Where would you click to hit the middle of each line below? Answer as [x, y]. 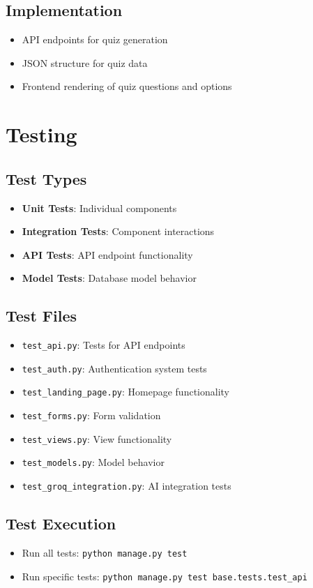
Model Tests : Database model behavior [109, 278]
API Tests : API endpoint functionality [107, 254]
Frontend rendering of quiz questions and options [127, 86]
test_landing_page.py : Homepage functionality [125, 392]
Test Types [46, 178]
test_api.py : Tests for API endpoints [104, 345]
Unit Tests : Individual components [99, 208]
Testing [41, 134]
